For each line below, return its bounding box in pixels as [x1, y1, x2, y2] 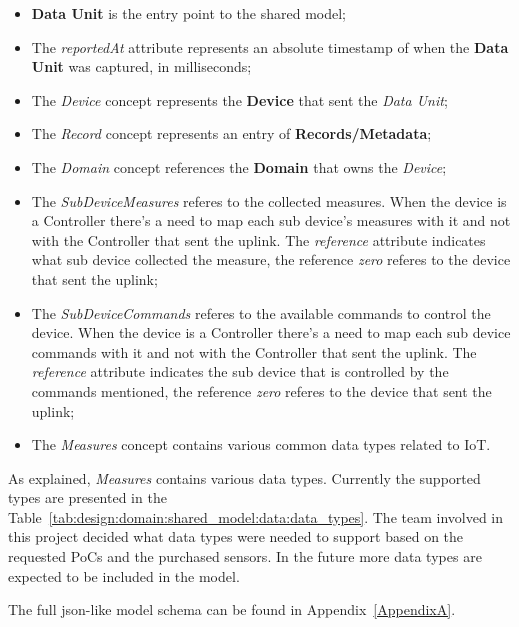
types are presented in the [8, 487, 167, 508]
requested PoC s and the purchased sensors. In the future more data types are [8, 546, 482, 567]
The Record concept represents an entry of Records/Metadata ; [31, 123, 432, 144]
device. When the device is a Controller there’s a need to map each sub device [31, 322, 511, 343]
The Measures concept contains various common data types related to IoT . [31, 434, 491, 455]
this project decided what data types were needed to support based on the [8, 526, 464, 547]
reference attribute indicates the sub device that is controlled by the [31, 361, 449, 382]
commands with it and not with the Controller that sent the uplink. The [31, 341, 477, 362]
